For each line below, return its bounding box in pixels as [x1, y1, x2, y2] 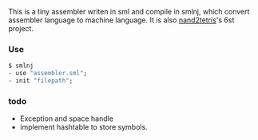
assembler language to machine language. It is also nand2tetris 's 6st [8, 15, 235, 25]
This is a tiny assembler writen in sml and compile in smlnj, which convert [8, 7, 250, 16]
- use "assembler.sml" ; [8, 70, 88, 78]
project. [8, 24, 34, 33]
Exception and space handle [19, 114, 114, 123]
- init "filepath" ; [8, 77, 73, 85]
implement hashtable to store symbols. [19, 122, 148, 132]
